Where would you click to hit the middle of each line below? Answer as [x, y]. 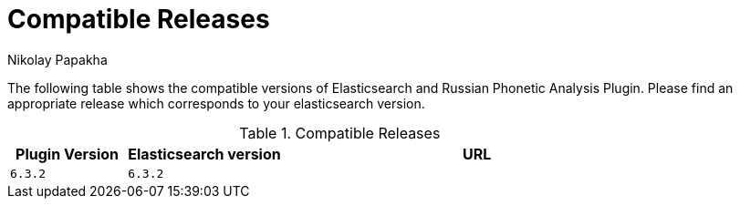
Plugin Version [68, 154]
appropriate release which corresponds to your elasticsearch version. [216, 103]
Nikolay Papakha [57, 59]
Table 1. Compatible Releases [340, 133]
